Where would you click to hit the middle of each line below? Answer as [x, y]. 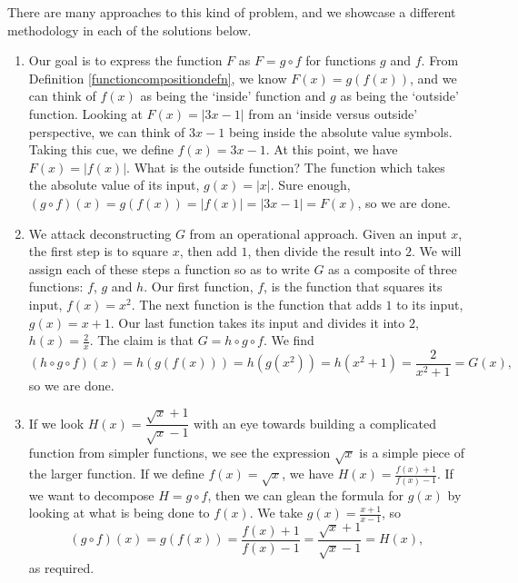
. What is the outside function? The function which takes [286, 167]
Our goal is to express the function [125, 60]
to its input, [430, 304]
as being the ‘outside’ [399, 96]
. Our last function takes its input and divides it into [258, 322]
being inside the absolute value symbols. [340, 131]
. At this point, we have [332, 149]
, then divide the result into [324, 251]
